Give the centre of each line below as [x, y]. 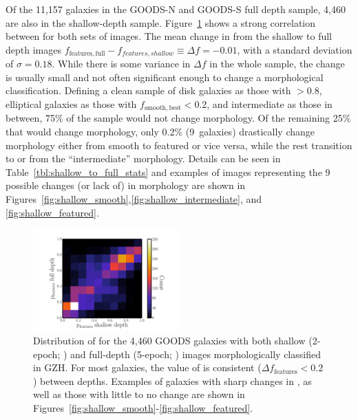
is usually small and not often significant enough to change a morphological [165, 77]
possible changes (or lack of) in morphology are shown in [126, 185]
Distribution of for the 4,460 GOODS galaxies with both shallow [169, 341]
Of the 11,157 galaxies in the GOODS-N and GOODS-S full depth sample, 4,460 [176, 9]
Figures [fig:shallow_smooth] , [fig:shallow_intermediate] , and [134, 199]
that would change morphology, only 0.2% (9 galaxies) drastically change [160, 132]
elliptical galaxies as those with [71, 104]
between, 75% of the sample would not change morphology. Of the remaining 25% [178, 118]
